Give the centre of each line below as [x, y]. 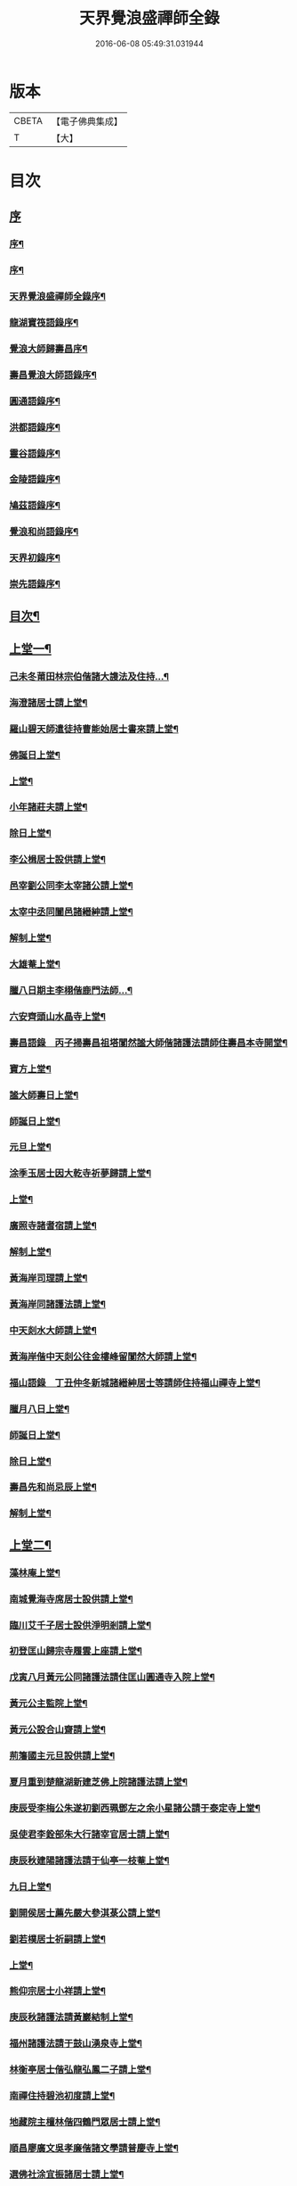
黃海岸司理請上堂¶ [48, 1278]
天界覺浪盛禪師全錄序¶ [58, 297]
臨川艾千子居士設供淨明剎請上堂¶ [80, 1625]
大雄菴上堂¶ [35, 964]
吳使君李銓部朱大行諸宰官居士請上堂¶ [89, 1834]
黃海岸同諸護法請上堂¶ [58, 1304]
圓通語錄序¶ [35, 400]
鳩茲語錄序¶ [35, 506]
